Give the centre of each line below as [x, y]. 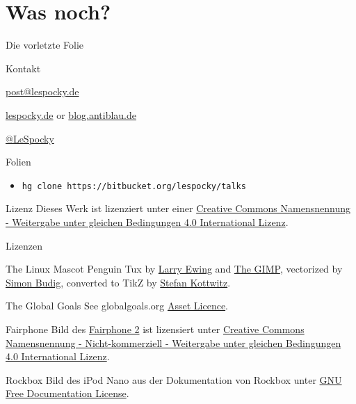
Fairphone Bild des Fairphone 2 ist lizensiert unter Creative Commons [155, 329]
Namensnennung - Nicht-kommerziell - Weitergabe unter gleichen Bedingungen [173, 342]
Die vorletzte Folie [45, 45]
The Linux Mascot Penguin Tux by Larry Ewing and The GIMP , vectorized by [174, 269]
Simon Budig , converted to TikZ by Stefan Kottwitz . [118, 282]
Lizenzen [24, 245]
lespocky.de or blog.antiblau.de [71, 114]
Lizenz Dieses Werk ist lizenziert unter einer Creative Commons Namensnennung [178, 208]
